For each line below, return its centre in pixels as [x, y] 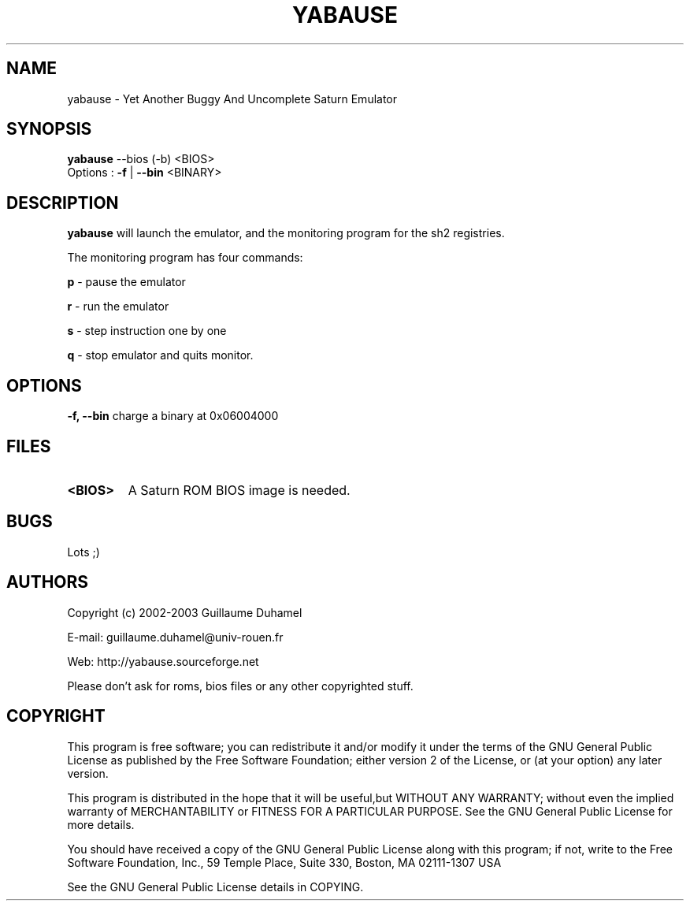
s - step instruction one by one [147, 331]
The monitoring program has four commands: [185, 258]
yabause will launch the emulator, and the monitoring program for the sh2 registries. [286, 233]
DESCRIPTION [63, 203]
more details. [101, 824]
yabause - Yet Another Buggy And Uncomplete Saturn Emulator [232, 99]
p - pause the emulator [126, 282]
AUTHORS [48, 582]
